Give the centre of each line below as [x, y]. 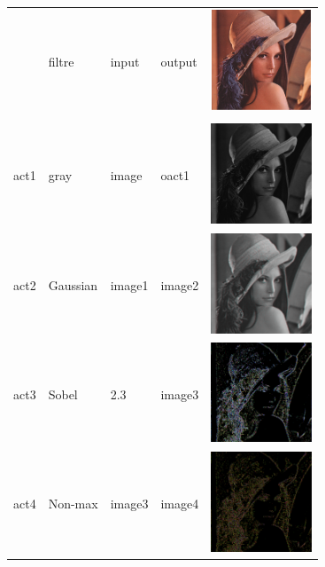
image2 [180, 284]
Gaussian [73, 284]
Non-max [73, 504]
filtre [61, 61]
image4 [180, 504]
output [179, 61]
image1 [129, 284]
